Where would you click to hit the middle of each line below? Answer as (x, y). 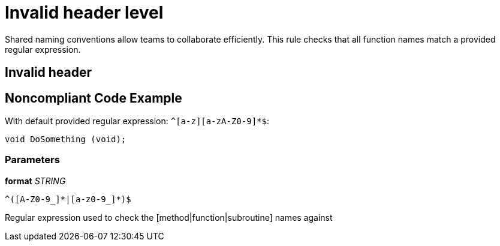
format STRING (35, 181)
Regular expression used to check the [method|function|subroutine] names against (169, 217)
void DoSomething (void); (66, 139)
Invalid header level (84, 13)
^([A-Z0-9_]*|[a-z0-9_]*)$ (68, 199)
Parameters (32, 160)
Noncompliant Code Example (94, 98)
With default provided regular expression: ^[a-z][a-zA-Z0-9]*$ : (137, 121)
